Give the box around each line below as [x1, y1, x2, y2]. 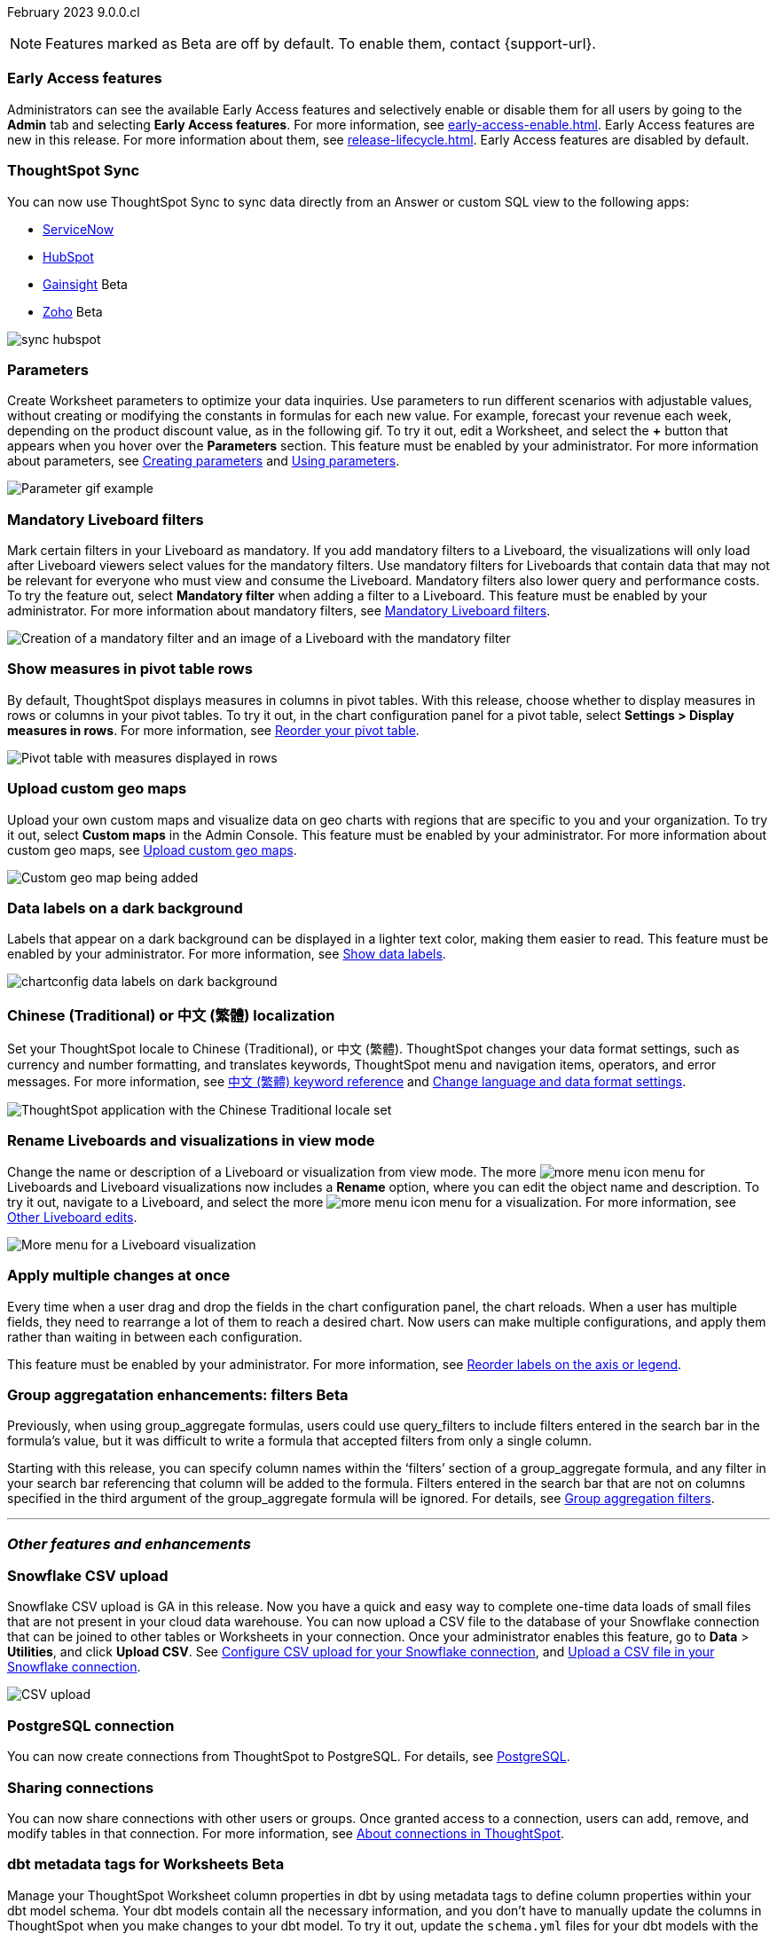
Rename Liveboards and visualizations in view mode [7, 1131, 375, 1150]
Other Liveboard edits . [7, 1209, 137, 1225]
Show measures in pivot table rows [7, 660, 253, 678]
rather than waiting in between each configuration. [7, 1328, 302, 1344]
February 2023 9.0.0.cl [7, 4, 140, 20]
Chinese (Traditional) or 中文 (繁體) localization [7, 1006, 335, 1024]
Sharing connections [7, 1778, 154, 1797]
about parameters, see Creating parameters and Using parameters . [7, 453, 400, 469]
